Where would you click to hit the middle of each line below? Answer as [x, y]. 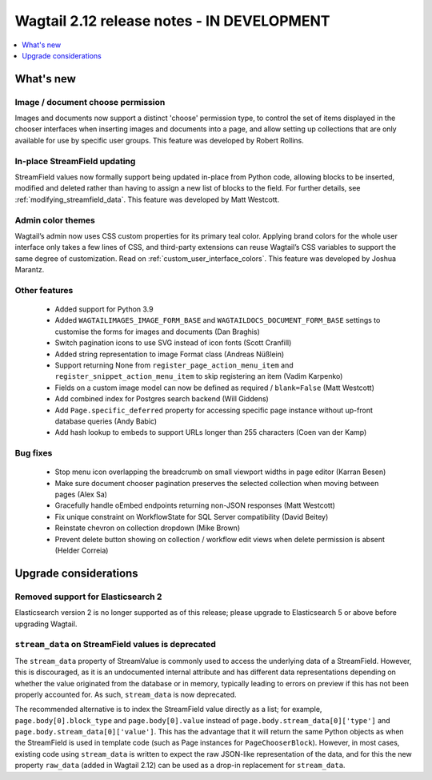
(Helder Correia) [82, 551]
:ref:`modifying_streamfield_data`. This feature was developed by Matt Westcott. [147, 199]
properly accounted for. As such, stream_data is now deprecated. [126, 694]
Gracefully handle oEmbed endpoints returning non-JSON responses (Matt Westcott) [195, 505]
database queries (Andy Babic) [106, 421]
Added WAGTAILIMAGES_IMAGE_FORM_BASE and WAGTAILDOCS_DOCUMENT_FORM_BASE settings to [218, 320]
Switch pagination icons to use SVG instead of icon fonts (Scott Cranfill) [173, 343]
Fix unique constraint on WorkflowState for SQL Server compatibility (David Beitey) [192, 517]
